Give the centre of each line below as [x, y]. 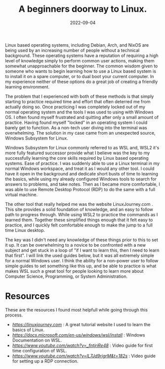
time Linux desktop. [25, 230]
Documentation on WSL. [37, 340]
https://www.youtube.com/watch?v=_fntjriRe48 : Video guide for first [82, 345]
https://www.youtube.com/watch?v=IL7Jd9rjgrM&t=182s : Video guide [84, 356]
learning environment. [27, 86]
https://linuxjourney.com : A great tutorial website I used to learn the [81, 324]
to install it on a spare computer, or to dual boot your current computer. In [80, 76]
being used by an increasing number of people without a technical [72, 50]
